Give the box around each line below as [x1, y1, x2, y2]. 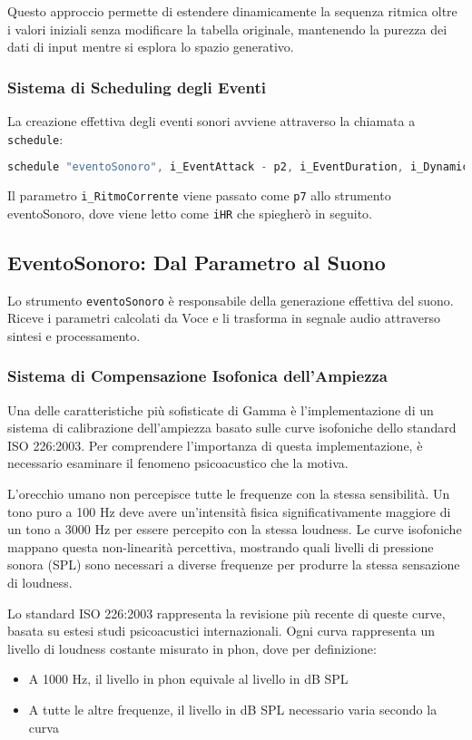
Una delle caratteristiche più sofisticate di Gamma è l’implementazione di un [7, 400, 434, 419]
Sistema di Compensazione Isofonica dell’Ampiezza [7, 365, 388, 387]
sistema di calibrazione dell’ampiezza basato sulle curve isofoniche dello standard [7, 418, 457, 437]
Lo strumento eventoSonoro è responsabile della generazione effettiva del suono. [7, 290, 454, 309]
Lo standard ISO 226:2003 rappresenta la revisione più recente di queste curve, [7, 603, 446, 622]
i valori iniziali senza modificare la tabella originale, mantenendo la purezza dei [7, 19, 447, 38]
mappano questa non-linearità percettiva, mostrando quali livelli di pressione [7, 537, 434, 556]
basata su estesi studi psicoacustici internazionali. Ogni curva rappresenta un [7, 621, 435, 640]
